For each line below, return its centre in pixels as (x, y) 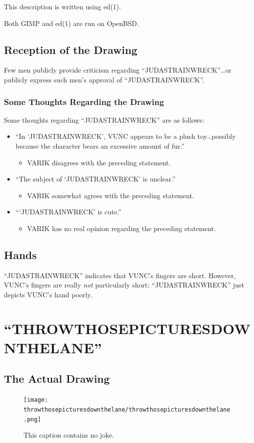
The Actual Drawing (57, 378)
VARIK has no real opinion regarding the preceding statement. (122, 228)
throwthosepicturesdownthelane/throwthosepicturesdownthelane (127, 409)
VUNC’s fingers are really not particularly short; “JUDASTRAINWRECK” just (124, 285)
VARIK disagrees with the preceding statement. (99, 162)
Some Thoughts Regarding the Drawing (84, 101)
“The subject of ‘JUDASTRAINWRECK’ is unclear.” (95, 179)
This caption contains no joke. (69, 435)
